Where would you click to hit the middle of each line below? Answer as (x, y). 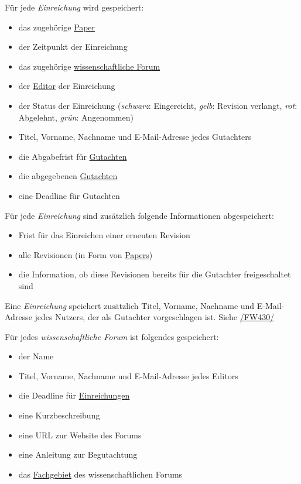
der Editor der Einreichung (67, 86)
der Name (36, 356)
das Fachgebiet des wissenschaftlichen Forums (100, 474)
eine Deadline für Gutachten (69, 195)
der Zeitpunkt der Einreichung (73, 47)
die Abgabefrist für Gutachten (73, 156)
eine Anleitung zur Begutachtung (78, 454)
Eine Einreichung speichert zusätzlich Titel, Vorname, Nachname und (130, 305)
